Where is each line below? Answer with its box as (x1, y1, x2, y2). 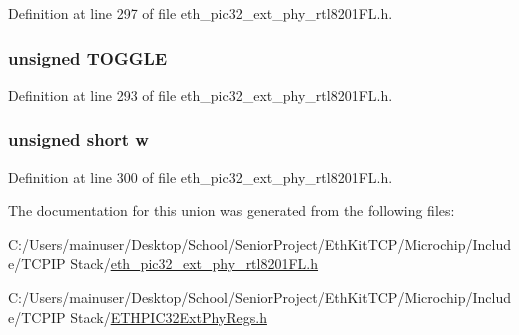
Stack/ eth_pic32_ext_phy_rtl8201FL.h (70, 253, 319, 274)
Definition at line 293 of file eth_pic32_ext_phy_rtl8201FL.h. (8, 84, 393, 105)
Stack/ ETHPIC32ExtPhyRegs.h (70, 306, 267, 327)
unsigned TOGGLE (8, 45, 168, 70)
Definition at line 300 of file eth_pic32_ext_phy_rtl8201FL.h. (8, 166, 393, 187)
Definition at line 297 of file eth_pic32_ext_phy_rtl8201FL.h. (8, 3, 393, 23)
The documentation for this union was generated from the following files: (8, 200, 455, 221)
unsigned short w (8, 127, 149, 152)
